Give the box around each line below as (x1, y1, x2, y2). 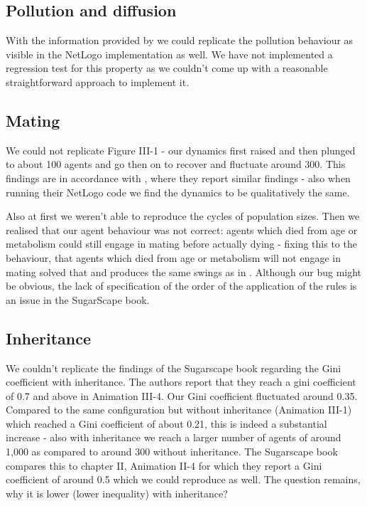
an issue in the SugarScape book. (6, 292, 150, 307)
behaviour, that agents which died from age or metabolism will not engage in (6, 250, 341, 265)
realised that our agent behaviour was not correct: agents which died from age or (6, 222, 358, 237)
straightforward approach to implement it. (6, 74, 190, 89)
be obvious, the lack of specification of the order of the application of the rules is (6, 278, 357, 293)
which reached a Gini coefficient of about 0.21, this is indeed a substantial (6, 416, 327, 431)
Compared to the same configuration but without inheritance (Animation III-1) (6, 402, 352, 417)
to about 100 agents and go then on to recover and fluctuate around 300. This (6, 157, 346, 172)
